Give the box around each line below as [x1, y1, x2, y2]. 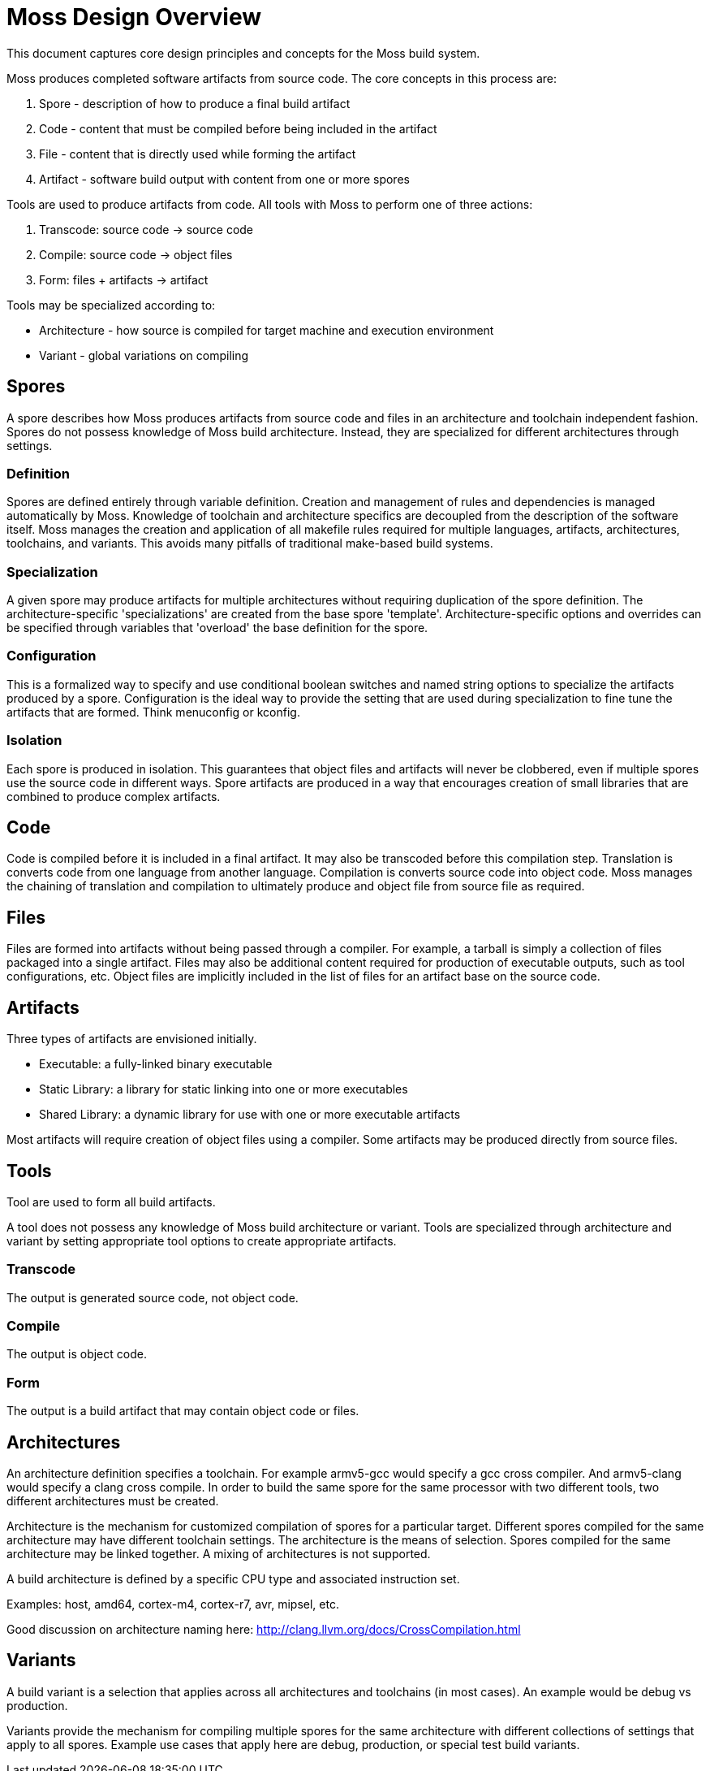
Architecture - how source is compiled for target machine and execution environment [39, 323, 494, 337]
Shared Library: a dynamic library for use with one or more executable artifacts [39, 1107, 461, 1122]
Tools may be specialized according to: [6, 297, 216, 312]
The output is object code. [6, 1347, 147, 1362]
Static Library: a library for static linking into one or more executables [39, 1082, 408, 1097]
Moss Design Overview [6, 3, 262, 31]
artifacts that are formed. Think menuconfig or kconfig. [6, 704, 300, 719]
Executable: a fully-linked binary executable [39, 1057, 273, 1072]
